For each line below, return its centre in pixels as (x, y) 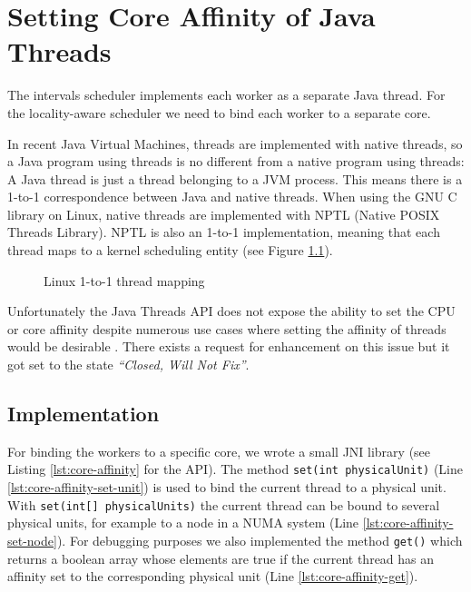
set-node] (32, 540)
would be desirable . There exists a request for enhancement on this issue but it (229, 346)
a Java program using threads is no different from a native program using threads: (236, 161)
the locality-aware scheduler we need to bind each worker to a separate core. (219, 112)
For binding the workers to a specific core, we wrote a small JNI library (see (219, 451)
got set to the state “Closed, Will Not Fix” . (128, 365)
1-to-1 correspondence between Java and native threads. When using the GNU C (232, 197)
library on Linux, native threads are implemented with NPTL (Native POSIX (224, 214)
